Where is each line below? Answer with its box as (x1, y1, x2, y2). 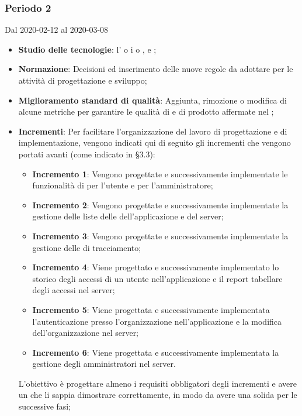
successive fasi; (18, 400, 71, 412)
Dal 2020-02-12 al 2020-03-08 (5, 23, 109, 36)
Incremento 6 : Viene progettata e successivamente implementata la (32, 346, 279, 358)
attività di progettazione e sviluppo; (18, 74, 147, 86)
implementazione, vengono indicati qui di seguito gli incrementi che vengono (18, 136, 291, 149)
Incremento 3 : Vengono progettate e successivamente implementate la (32, 229, 289, 242)
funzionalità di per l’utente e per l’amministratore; (32, 179, 213, 191)
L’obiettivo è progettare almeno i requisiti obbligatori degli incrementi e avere (18, 377, 297, 389)
